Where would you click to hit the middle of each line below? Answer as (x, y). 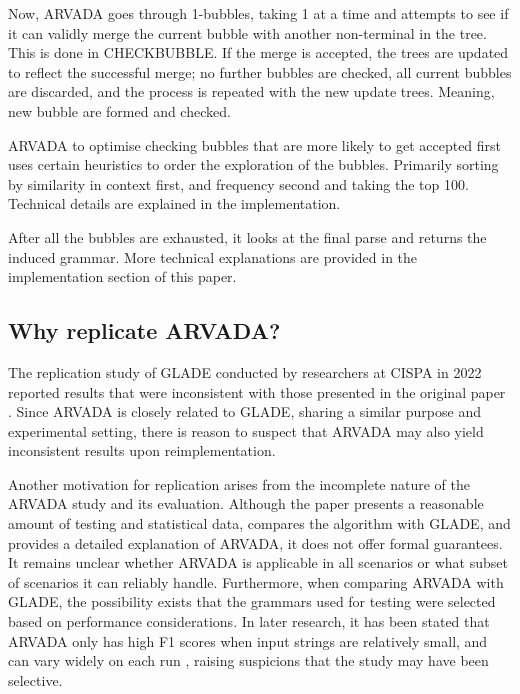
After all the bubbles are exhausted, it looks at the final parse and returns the (247, 236)
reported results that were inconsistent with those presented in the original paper (257, 391)
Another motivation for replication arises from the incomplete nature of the (239, 483)
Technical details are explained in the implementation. (174, 203)
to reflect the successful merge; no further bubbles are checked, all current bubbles (260, 71)
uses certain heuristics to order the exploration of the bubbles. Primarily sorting (253, 164)
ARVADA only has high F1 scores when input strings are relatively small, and (248, 640)
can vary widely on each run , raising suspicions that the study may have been (248, 660)
